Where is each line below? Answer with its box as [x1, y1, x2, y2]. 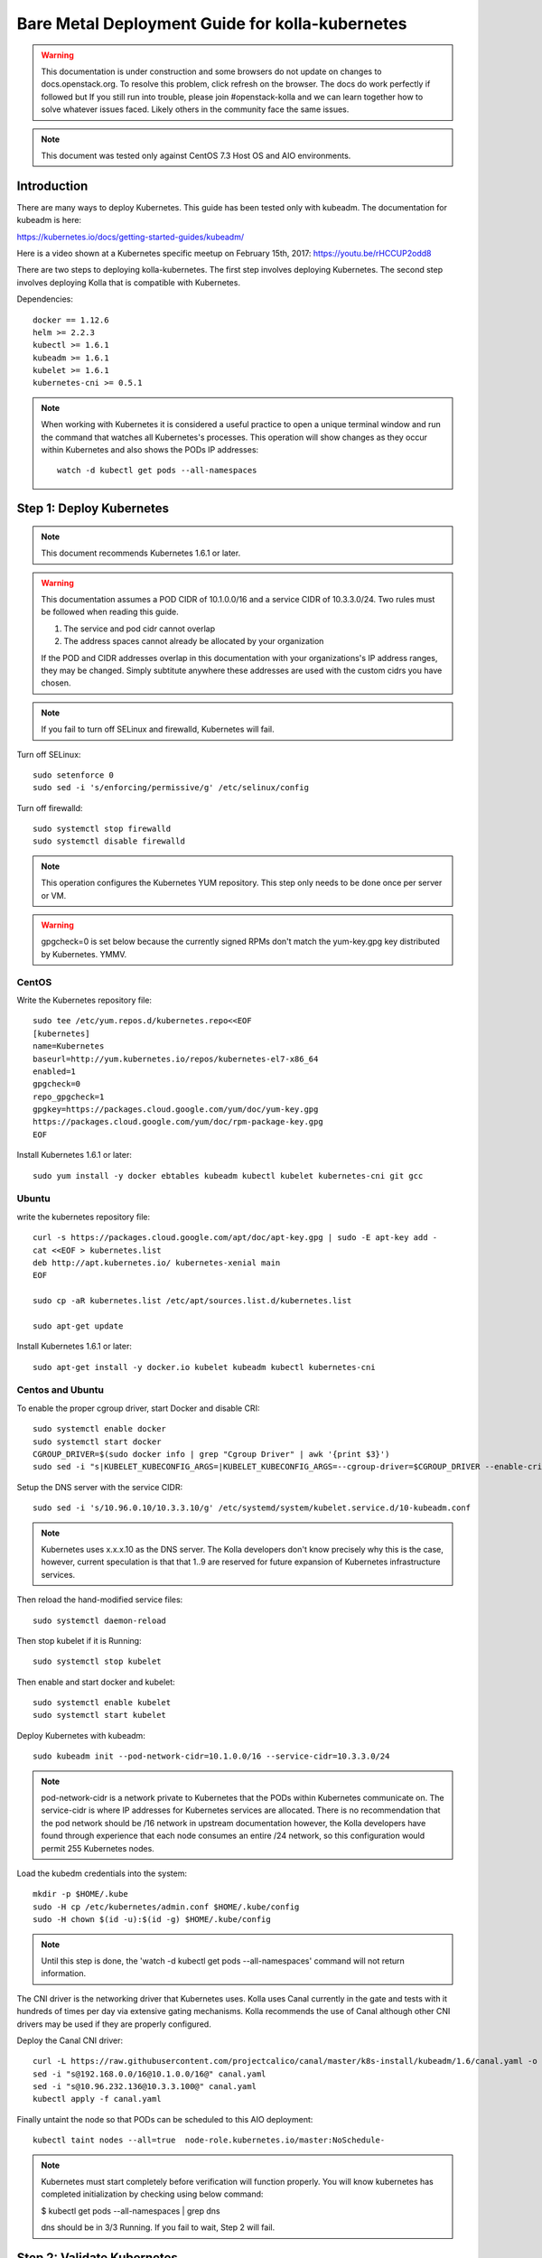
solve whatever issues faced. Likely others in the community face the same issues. [41, 104, 350, 115]
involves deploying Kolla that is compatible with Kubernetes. [16, 276, 241, 288]
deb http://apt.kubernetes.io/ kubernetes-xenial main [33, 1257, 281, 1268]
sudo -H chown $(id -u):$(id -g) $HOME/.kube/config [33, 1915, 271, 1925]
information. [41, 1968, 87, 1979]
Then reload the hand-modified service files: [16, 1594, 183, 1605]
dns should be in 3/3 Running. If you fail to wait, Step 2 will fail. [41, 2222, 276, 2233]
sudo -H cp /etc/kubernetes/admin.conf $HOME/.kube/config [33, 1901, 300, 1912]
